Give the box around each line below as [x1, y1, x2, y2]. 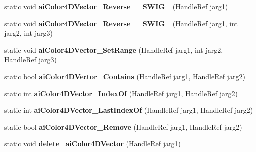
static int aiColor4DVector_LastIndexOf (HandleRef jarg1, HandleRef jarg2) [4, 105, 253, 115]
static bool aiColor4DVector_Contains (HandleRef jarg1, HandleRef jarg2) [4, 71, 245, 81]
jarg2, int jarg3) [4, 28, 53, 38]
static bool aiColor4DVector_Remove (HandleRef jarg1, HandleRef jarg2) [4, 121, 242, 132]
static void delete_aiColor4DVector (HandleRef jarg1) [4, 138, 181, 149]
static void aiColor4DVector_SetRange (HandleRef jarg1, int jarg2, [4, 44, 223, 55]
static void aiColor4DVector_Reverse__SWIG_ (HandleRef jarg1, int [4, 18, 238, 28]
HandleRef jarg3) [4, 54, 57, 65]
